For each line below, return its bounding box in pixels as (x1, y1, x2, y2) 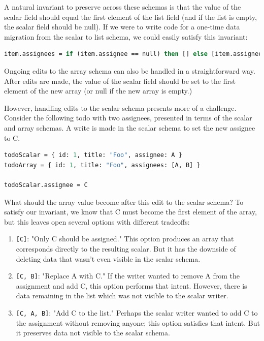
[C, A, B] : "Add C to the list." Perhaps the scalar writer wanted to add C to (16, 307, 258, 318)
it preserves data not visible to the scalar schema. (16, 327, 170, 338)
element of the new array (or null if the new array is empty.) (4, 85, 192, 96)
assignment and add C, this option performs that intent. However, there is (16, 280, 247, 291)
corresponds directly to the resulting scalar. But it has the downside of (16, 243, 236, 254)
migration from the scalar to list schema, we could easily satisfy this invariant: (4, 31, 248, 42)
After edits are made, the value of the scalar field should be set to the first (4, 75, 236, 86)
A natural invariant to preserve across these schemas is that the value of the (4, 2, 241, 12)
